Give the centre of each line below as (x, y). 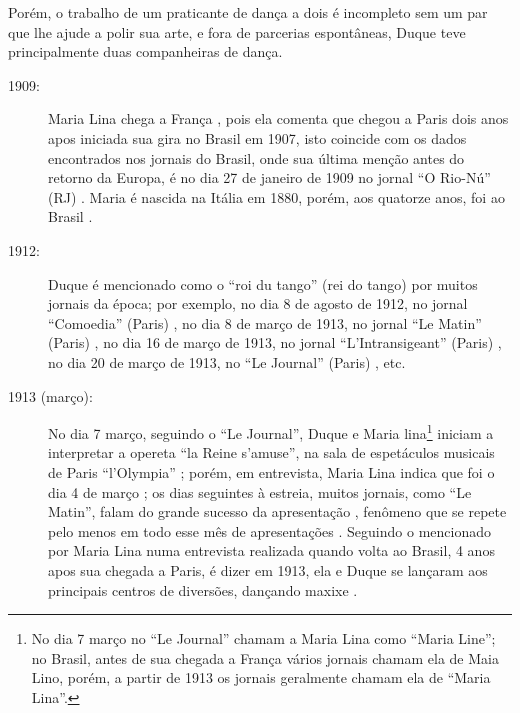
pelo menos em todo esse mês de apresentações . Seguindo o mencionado (269, 530)
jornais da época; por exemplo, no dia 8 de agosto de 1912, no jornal (258, 303)
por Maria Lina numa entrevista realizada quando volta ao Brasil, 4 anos (271, 550)
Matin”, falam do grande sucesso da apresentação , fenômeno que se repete (277, 511)
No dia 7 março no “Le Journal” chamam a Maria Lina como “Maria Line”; (263, 638)
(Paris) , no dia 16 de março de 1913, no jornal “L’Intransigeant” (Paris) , (275, 342)
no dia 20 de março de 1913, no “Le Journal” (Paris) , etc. (227, 361)
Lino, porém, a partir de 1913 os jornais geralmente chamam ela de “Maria (261, 677)
